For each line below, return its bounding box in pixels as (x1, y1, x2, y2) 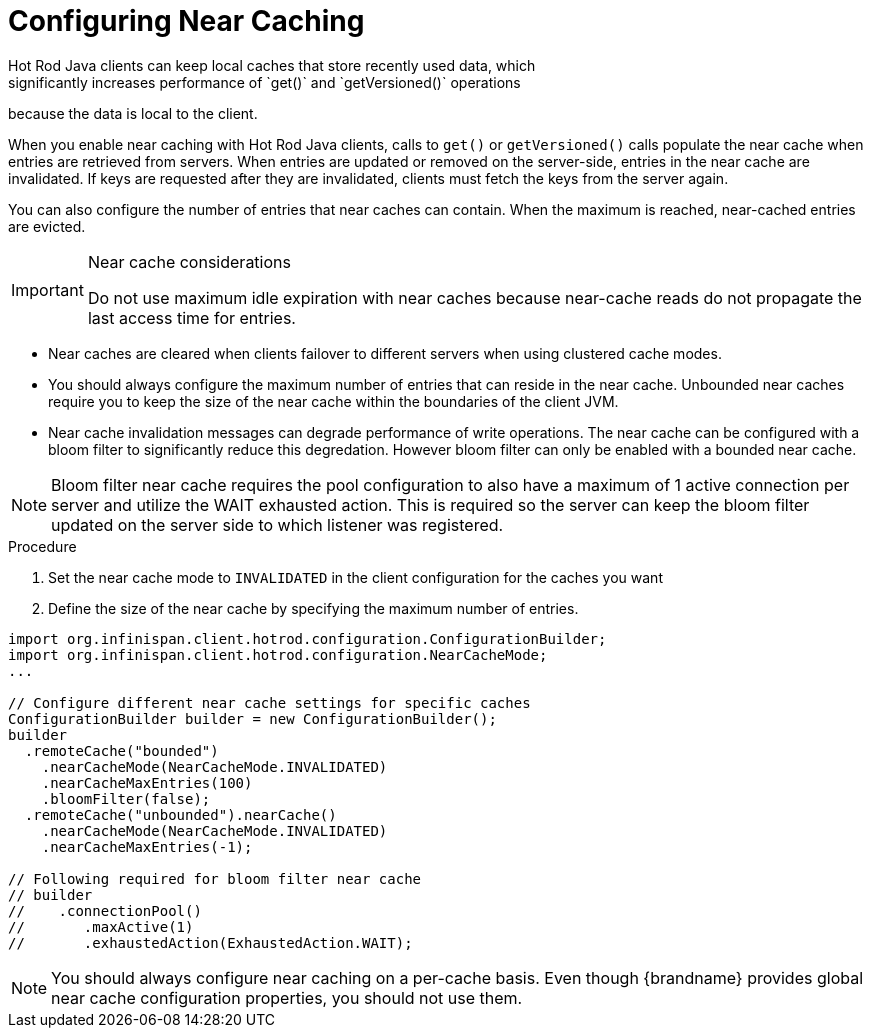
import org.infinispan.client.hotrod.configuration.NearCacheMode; (8, 646, 548, 663)
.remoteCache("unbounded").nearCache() (24, 806, 337, 823)
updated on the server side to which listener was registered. (51, 514, 504, 535)
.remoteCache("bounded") (24, 742, 219, 759)
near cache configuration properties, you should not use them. (51, 987, 523, 1008)
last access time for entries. (87, 307, 296, 328)
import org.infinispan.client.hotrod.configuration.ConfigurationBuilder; (8, 630, 607, 647)
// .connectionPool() (8, 902, 202, 919)
